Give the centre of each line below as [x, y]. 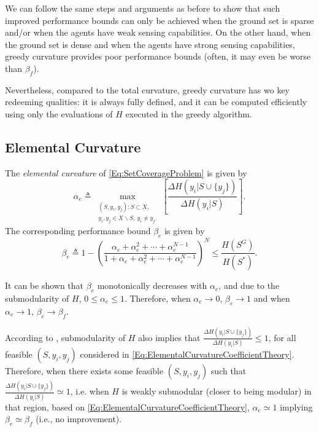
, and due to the [249, 285]
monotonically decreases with [152, 285]
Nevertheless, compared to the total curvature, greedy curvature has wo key [148, 89]
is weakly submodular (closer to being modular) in [217, 391]
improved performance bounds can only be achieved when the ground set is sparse [159, 20]
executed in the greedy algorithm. [189, 113]
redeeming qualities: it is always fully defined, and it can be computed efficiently [156, 102]
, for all [282, 337]
